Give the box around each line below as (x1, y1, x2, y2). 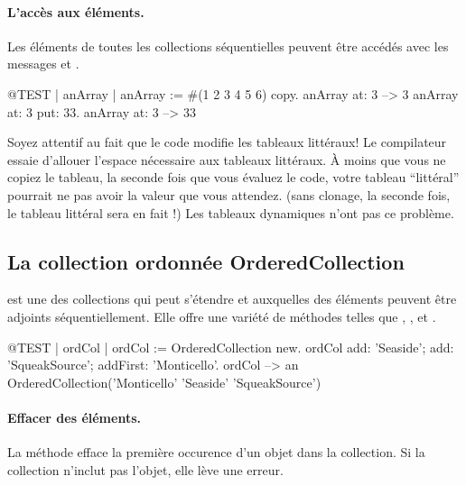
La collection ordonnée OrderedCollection (7, 247, 405, 275)
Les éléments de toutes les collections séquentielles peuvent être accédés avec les (7, 36, 449, 55)
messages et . (7, 54, 79, 73)
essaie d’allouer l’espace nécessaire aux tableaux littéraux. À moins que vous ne (7, 150, 446, 169)
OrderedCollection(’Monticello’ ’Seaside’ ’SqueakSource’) (7, 372, 322, 391)
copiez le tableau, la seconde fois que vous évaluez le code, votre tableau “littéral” (7, 168, 460, 187)
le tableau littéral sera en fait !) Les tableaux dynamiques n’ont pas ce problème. (7, 203, 454, 222)
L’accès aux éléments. (7, 2, 144, 21)
